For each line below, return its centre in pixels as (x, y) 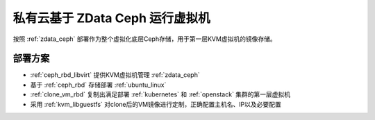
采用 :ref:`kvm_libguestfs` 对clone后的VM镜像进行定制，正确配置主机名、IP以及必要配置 (156, 104)
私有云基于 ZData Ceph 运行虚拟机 (112, 18)
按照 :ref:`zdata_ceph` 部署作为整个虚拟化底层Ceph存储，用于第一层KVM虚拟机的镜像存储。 (145, 39)
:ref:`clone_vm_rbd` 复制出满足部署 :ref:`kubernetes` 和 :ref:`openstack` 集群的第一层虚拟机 (160, 94)
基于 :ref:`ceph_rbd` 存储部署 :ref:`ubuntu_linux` (98, 85)
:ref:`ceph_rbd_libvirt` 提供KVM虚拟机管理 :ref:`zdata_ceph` (115, 75)
